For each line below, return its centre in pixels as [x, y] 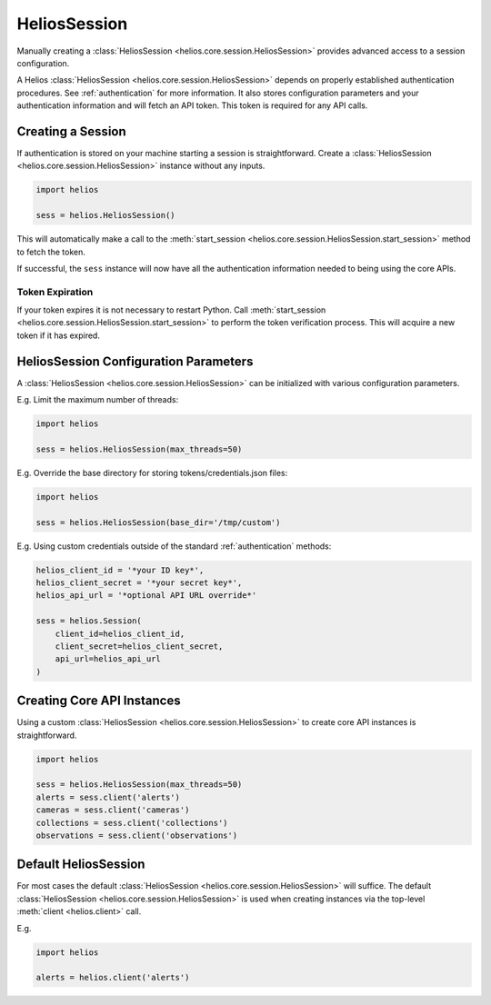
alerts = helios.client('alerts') [113, 978]
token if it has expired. [58, 335]
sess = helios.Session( [89, 621]
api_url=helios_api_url [108, 659]
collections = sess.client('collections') [132, 823]
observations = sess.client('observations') [137, 835]
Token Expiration [55, 292]
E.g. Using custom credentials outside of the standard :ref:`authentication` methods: [174, 546]
